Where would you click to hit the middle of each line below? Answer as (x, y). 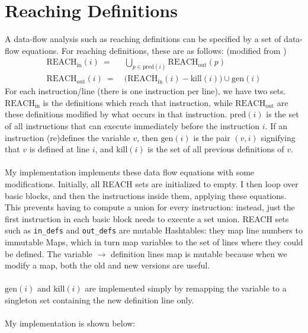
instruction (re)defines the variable (68, 137)
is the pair (212, 137)
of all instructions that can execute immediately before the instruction (132, 126)
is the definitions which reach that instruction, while (138, 102)
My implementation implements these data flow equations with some (130, 172)
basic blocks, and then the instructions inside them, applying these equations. (146, 195)
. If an (276, 126)
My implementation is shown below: (70, 323)
